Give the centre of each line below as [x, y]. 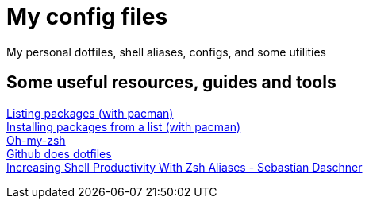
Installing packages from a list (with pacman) [124, 126]
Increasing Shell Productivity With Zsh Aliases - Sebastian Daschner [184, 167]
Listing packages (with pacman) [90, 113]
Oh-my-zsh [36, 140]
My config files [87, 17]
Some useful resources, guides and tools [171, 83]
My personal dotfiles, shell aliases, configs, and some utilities [166, 52]
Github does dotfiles [59, 153]
